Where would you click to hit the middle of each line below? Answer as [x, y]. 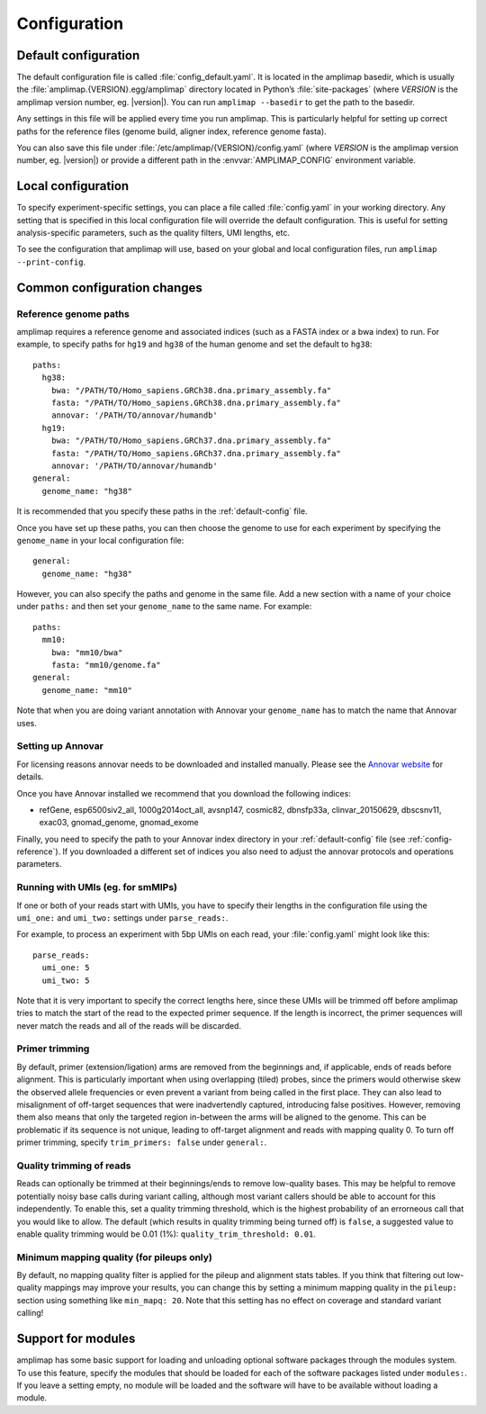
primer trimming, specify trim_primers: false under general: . [142, 1142]
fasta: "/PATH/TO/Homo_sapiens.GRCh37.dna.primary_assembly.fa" [196, 453]
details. [30, 777]
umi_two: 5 [66, 980]
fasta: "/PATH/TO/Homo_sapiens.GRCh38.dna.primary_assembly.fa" [196, 402]
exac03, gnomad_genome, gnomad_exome [119, 823]
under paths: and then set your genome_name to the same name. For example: [164, 607]
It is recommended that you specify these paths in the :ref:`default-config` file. [162, 511]
